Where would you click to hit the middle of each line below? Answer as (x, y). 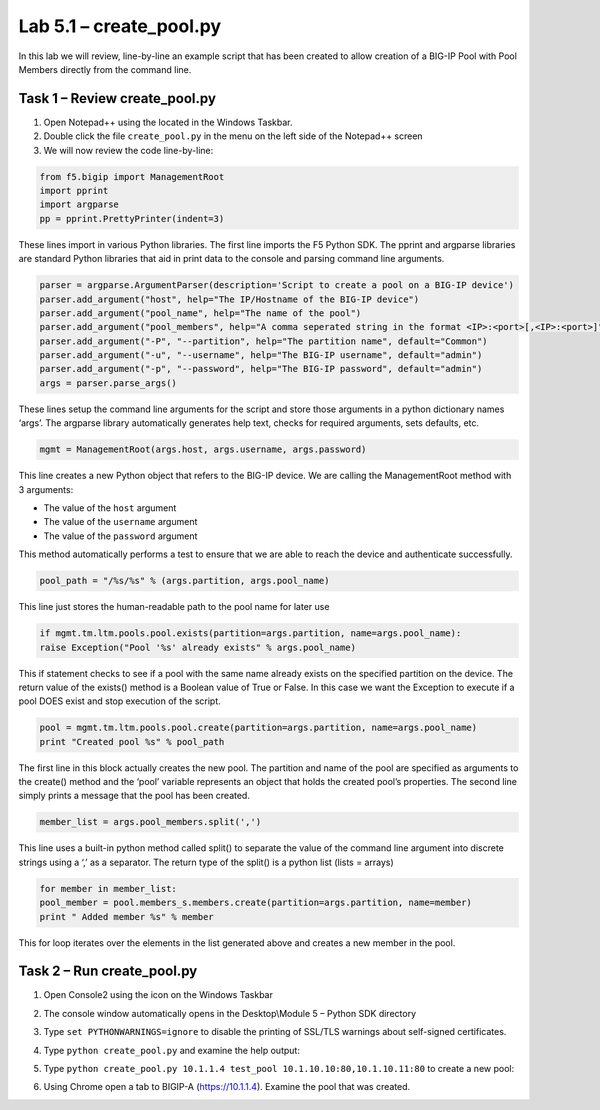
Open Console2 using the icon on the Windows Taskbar (158, 995)
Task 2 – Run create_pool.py (108, 971)
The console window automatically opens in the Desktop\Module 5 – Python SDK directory (230, 1013)
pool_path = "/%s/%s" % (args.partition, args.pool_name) (184, 581)
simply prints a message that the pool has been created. (134, 796)
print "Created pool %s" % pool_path (132, 741)
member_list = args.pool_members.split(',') (150, 822)
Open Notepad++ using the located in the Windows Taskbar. (168, 122)
